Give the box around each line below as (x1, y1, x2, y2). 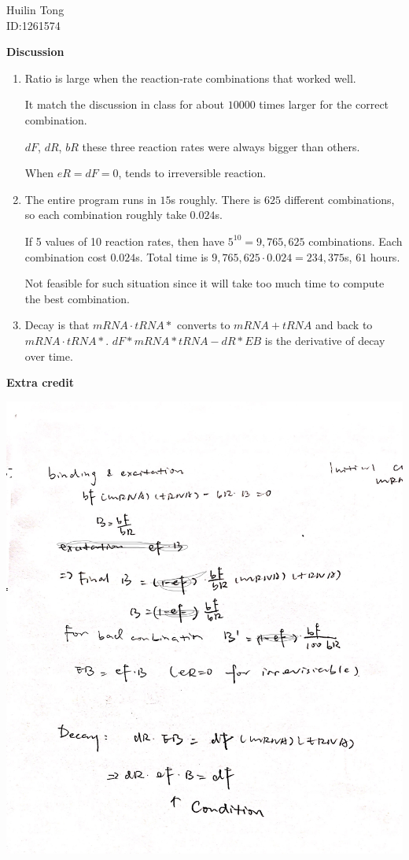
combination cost (24, 248, 107, 265)
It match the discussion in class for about (24, 96, 224, 113)
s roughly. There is (171, 191, 261, 207)
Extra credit (6, 374, 75, 391)
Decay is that (24, 317, 90, 333)
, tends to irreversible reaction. (118, 165, 267, 181)
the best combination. (24, 290, 130, 306)
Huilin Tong (6, 2, 64, 17)
